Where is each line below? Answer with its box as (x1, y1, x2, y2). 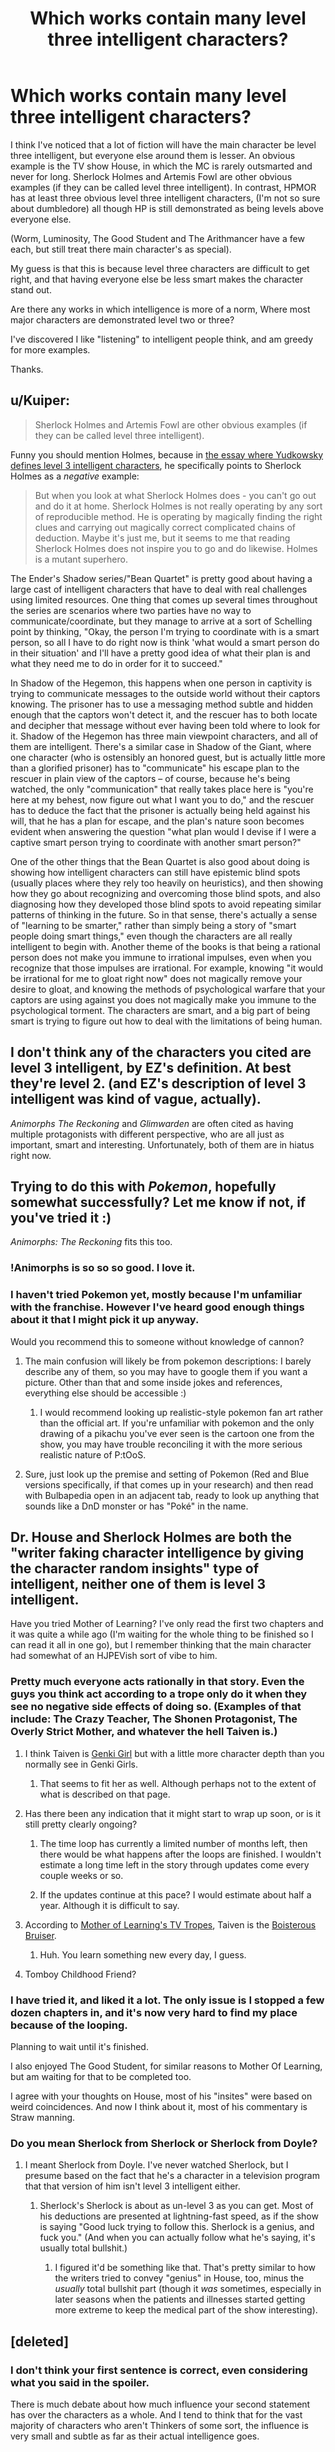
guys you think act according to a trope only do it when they (10, 1687, 308, 1701)
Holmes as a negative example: (10, 470, 140, 482)
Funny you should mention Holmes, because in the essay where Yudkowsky (10, 448, 324, 461)
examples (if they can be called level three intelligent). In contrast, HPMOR (10, 181, 317, 193)
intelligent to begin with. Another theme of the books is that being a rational (10, 940, 321, 952)
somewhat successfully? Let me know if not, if (10, 1193, 307, 1211)
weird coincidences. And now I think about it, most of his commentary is (10, 2101, 308, 2112)
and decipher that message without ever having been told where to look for (10, 719, 321, 731)
